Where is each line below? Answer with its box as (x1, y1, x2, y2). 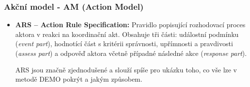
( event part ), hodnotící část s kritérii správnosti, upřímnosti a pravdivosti (15, 38, 233, 49)
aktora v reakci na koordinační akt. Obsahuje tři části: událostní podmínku (15, 29, 239, 39)
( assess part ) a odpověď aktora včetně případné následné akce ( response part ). (15, 48, 247, 58)
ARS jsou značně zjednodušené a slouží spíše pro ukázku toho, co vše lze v (15, 64, 237, 74)
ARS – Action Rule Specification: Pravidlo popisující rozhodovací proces (15, 19, 246, 30)
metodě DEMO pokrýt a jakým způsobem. (15, 74, 142, 84)
